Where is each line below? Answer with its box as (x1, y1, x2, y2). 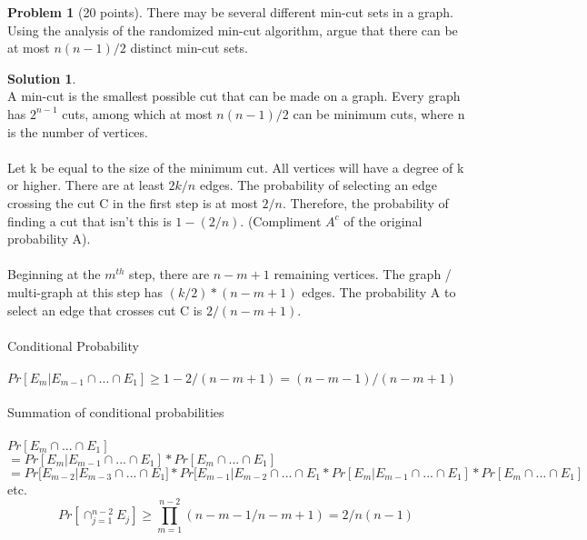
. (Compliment (240, 211, 322, 230)
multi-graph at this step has (7, 282, 163, 301)
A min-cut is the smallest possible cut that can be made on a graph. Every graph (7, 86, 461, 105)
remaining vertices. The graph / (274, 265, 452, 284)
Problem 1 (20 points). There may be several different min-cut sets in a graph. (7, 3, 454, 21)
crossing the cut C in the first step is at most (7, 193, 258, 212)
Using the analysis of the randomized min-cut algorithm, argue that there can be (7, 20, 458, 39)
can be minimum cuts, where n (293, 104, 465, 123)
